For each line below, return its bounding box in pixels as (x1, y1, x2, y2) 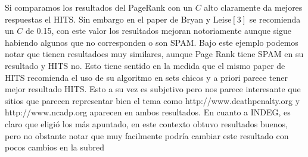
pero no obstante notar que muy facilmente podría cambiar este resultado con (5, 129, 289, 142)
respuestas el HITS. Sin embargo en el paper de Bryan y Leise (5, 12, 232, 25)
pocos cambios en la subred (5, 141, 105, 153)
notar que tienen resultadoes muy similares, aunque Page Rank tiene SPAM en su (5, 48, 304, 60)
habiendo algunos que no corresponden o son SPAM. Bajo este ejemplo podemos (5, 36, 298, 48)
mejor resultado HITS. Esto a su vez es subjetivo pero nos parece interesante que (5, 83, 301, 95)
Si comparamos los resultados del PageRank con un (5, 1, 192, 13)
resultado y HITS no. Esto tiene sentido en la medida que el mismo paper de (5, 59, 285, 71)
